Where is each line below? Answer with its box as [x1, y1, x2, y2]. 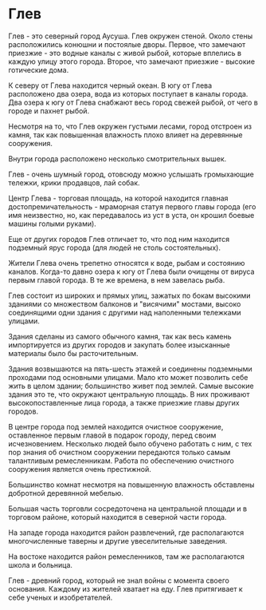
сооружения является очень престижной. [8, 464, 151, 473]
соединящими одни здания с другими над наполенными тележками [8, 307, 241, 317]
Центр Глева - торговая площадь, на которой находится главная [8, 193, 229, 203]
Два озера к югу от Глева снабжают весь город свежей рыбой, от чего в [8, 97, 259, 107]
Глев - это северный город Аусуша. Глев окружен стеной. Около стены [8, 31, 253, 41]
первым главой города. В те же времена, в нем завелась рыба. [8, 275, 225, 284]
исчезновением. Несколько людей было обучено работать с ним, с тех [8, 438, 252, 448]
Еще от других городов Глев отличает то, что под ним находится [8, 234, 229, 244]
